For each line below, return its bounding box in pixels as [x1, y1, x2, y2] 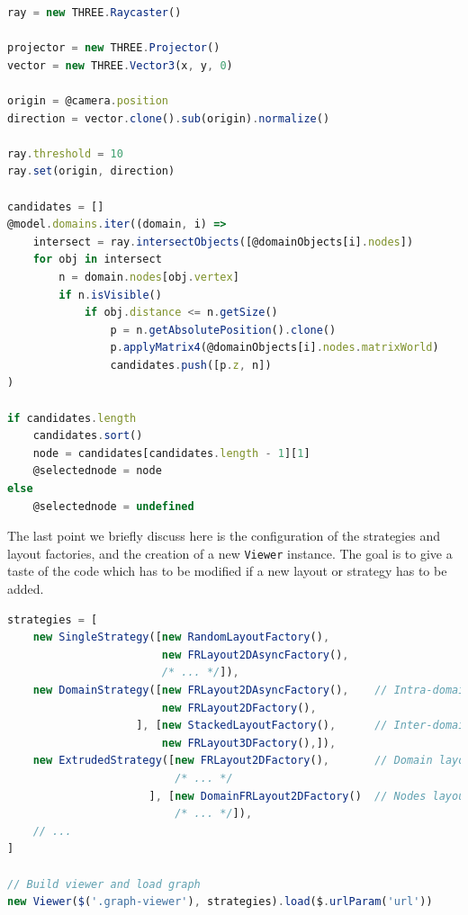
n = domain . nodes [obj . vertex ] [58, 270, 239, 283]
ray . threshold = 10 [7, 147, 123, 160]
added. [7, 579, 44, 598]
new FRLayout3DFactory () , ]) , [161, 736, 337, 749]
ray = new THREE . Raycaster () [7, 6, 182, 19]
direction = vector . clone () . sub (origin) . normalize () [7, 112, 330, 125]
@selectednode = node [32, 464, 162, 478]
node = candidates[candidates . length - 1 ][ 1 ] [32, 446, 310, 460]
